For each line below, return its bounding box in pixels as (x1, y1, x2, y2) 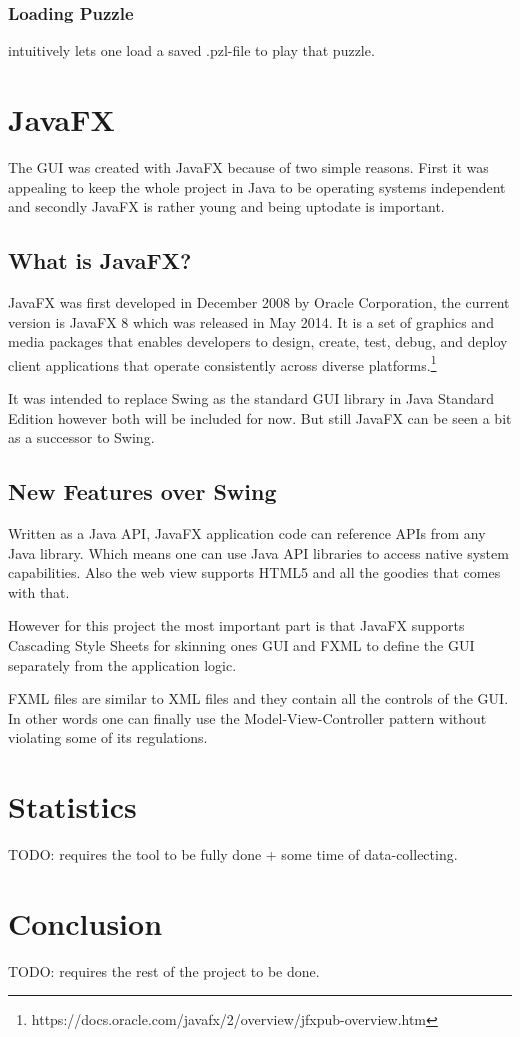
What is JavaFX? (8, 245, 192, 276)
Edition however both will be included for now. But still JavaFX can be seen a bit (8, 407, 512, 428)
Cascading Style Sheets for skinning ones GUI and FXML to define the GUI (8, 634, 475, 655)
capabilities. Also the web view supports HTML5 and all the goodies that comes (8, 562, 501, 583)
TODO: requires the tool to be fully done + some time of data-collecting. (8, 844, 458, 864)
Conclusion (8, 902, 163, 943)
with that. (8, 581, 70, 602)
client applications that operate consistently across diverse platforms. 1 (8, 351, 437, 375)
